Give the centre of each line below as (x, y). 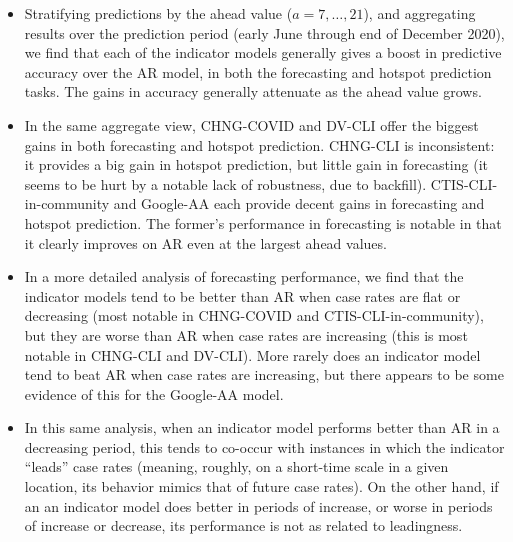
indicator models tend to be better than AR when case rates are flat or (242, 295)
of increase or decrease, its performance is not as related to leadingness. (243, 525)
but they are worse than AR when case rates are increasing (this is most (246, 334)
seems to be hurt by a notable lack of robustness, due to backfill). (225, 183)
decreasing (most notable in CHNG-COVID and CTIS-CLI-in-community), (254, 315)
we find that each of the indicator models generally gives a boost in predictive (263, 52)
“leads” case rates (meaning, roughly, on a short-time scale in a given (236, 466)
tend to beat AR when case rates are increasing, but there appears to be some (264, 374)
